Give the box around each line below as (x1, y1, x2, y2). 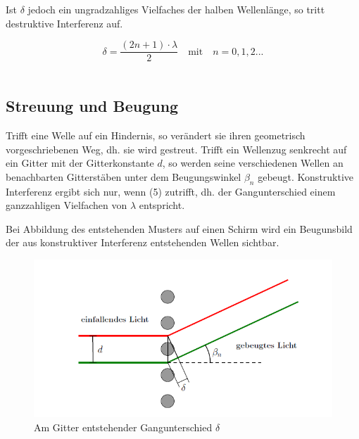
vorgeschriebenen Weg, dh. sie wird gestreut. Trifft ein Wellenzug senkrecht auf (6, 141, 347, 156)
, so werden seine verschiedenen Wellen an (162, 155, 344, 170)
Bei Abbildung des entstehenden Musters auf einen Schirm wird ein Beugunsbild (6, 221, 353, 236)
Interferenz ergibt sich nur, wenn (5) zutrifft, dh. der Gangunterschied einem (6, 184, 336, 198)
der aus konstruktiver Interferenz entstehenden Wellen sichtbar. (6, 235, 279, 250)
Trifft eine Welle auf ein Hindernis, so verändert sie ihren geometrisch (6, 128, 306, 143)
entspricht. (139, 198, 185, 212)
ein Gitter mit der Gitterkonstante (6, 155, 154, 170)
